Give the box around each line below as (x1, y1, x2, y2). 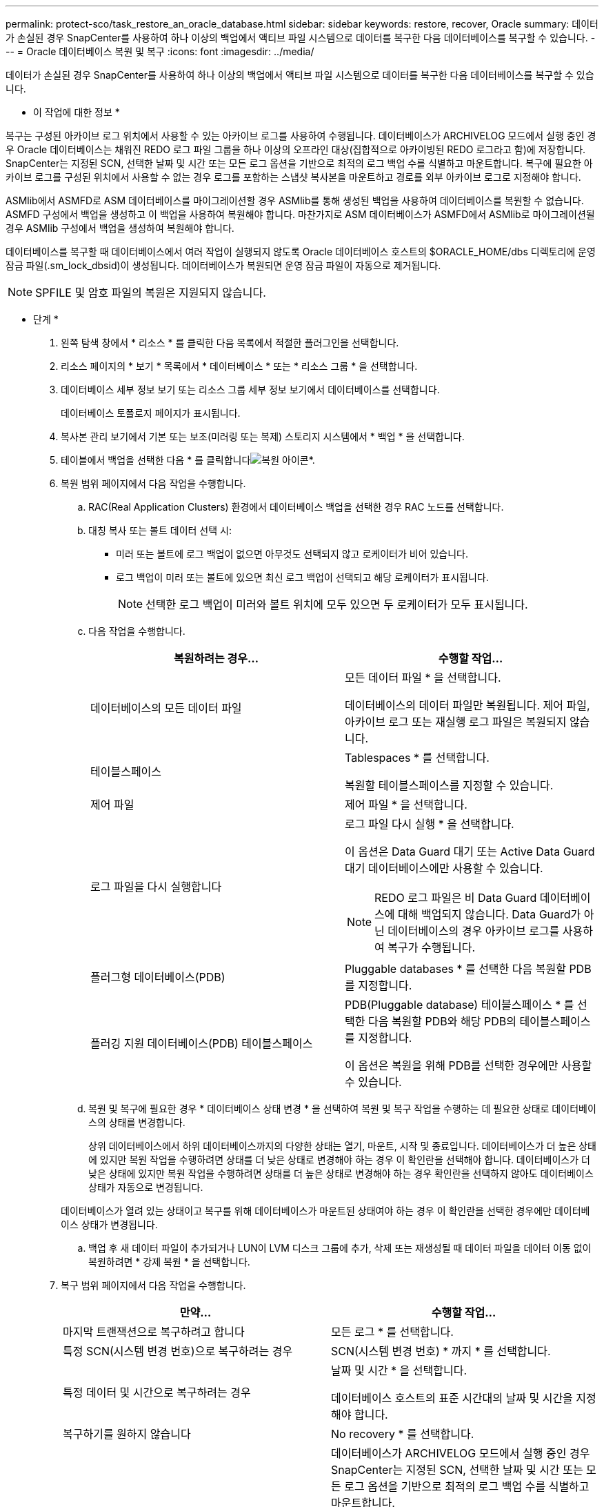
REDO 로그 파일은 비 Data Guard (374, 891, 537, 905)
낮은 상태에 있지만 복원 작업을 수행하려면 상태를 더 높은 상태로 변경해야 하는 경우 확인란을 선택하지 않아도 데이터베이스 (88, 1168, 594, 1179)
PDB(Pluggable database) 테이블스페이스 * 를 (345, 998, 574, 1012)
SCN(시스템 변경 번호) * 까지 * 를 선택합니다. (331, 1344, 551, 1358)
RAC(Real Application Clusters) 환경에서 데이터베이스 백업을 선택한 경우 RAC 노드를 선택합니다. (88, 501, 504, 513)
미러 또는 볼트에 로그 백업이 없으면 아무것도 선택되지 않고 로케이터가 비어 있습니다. (116, 548, 469, 560)
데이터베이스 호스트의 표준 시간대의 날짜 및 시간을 (331, 1391, 573, 1405)
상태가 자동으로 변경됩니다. (88, 1181, 203, 1193)
